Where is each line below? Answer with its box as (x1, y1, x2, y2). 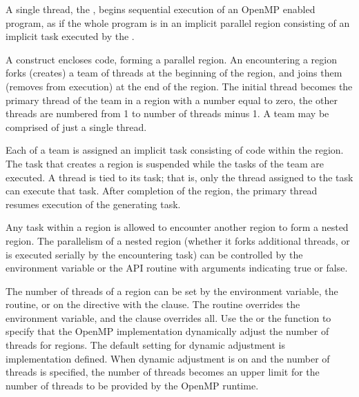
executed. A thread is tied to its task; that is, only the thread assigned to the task (6, 170, 353, 184)
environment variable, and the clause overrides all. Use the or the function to (6, 310, 331, 325)
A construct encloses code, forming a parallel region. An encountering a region (6, 52, 337, 66)
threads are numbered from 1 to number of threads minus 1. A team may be (6, 106, 329, 121)
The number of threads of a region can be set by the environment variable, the (6, 283, 338, 298)
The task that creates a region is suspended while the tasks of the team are (6, 156, 324, 170)
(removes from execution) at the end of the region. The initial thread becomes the (6, 79, 353, 93)
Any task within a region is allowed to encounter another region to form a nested (6, 220, 349, 234)
